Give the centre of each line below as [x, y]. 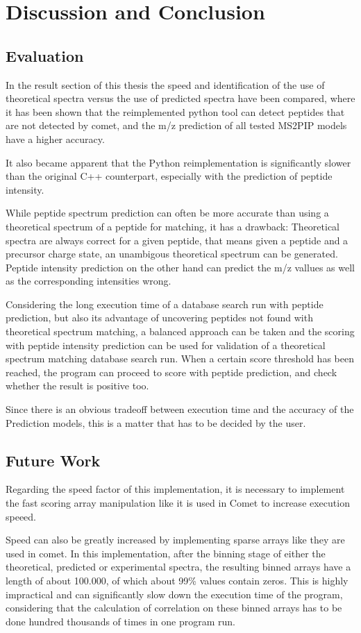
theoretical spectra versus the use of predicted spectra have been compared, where [180, 98]
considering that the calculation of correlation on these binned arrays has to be [174, 608]
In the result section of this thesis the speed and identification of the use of [165, 84]
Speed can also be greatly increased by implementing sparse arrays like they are [175, 540]
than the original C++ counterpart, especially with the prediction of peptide [169, 176]
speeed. [21, 516]
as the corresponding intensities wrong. [89, 281]
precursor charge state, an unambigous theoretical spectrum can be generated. [172, 254]
